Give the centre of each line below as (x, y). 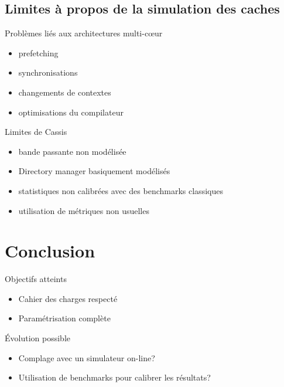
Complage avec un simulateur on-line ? (87, 357)
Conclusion (50, 251)
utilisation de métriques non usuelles (84, 210)
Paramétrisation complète (64, 318)
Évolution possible (37, 338)
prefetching (38, 52)
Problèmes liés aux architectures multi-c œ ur (84, 33)
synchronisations (48, 72)
